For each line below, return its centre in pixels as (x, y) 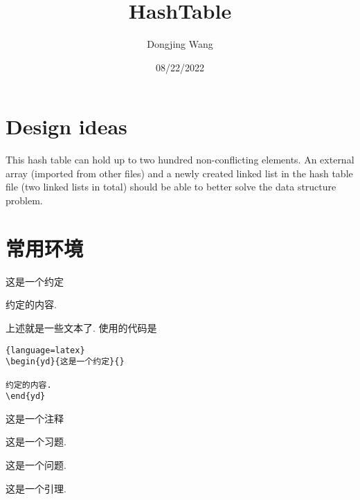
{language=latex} (45, 350)
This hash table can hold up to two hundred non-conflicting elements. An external (180, 160)
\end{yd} (26, 396)
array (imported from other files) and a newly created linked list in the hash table (179, 173)
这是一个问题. (36, 465)
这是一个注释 (35, 418)
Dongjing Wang (180, 44)
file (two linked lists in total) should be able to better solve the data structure (171, 187)
